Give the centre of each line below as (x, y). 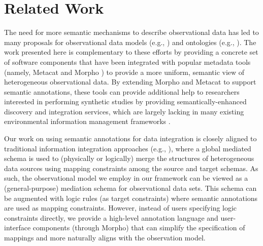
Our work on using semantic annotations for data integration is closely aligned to (130, 138)
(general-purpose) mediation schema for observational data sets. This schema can (130, 188)
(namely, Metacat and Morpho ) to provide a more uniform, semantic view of (124, 72)
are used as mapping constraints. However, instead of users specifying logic (121, 208)
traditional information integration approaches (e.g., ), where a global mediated (128, 148)
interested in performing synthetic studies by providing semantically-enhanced (125, 101)
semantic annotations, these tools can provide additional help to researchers (122, 91)
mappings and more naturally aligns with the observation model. (105, 237)
